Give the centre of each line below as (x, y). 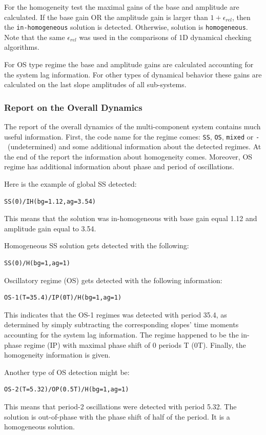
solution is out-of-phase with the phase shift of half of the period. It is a (117, 416)
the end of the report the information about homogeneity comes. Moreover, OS (128, 156)
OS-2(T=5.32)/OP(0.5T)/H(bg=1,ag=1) (67, 390)
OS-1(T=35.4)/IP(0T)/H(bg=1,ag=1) (63, 298)
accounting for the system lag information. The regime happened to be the (121, 334)
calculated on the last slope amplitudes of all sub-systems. (95, 84)
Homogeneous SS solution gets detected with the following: (97, 245)
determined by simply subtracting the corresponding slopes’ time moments (121, 324)
